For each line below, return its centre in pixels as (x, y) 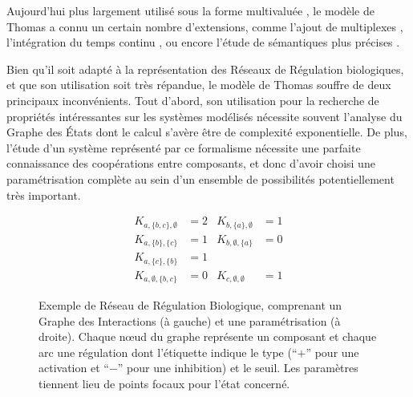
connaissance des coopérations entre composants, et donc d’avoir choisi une (191, 163)
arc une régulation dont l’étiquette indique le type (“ (168, 352)
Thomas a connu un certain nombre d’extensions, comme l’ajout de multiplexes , (205, 26)
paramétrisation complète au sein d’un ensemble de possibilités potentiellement (200, 178)
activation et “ (74, 368)
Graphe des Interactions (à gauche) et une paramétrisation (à (190, 320)
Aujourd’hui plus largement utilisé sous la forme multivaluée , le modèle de (190, 10)
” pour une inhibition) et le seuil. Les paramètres (238, 368)
